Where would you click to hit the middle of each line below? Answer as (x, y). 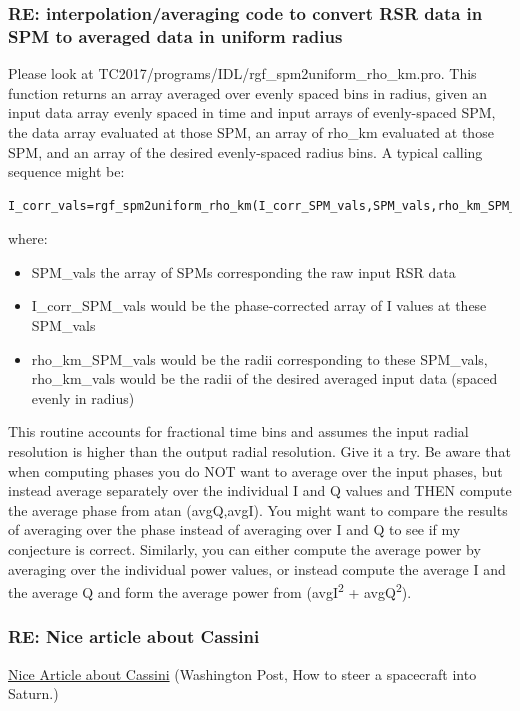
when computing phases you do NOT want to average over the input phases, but (255, 470)
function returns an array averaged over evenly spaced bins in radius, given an (247, 92)
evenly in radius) (83, 397)
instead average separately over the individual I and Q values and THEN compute (260, 490)
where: (28, 238)
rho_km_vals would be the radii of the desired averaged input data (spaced (264, 378)
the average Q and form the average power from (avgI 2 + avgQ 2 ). (210, 590)
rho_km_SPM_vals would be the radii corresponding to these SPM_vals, (259, 358)
